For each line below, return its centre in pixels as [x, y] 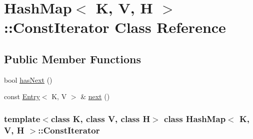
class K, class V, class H [100, 118]
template [22, 118]
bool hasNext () [28, 79]
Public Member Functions [72, 59]
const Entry [22, 96]
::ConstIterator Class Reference [115, 27]
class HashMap [195, 118]
